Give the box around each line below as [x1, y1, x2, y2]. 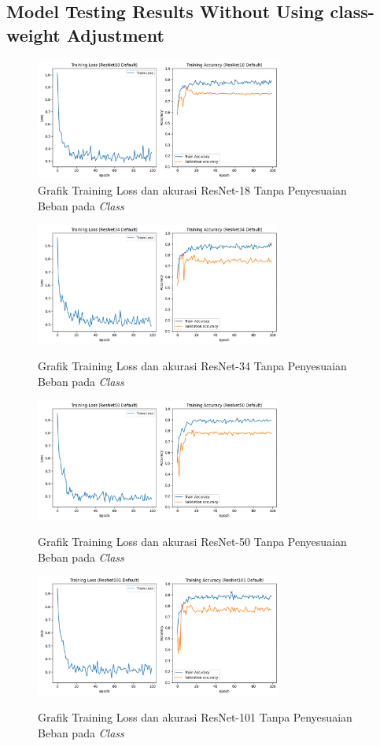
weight [6, 22, 61, 46]
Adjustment [66, 22, 164, 46]
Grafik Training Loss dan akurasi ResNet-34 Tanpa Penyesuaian [38, 358, 347, 374]
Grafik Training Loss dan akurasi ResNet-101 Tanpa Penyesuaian [38, 709, 352, 726]
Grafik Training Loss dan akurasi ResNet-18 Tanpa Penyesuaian [38, 182, 347, 199]
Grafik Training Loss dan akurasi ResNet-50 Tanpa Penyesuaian [38, 533, 347, 550]
